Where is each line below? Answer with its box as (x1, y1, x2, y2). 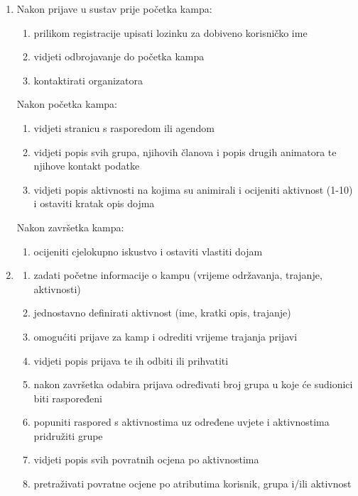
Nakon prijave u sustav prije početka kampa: (16, 1, 212, 16)
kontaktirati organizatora (33, 72, 143, 87)
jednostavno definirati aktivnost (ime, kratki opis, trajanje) (33, 305, 291, 320)
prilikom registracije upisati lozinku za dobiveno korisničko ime (33, 25, 308, 40)
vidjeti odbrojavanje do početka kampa (33, 49, 205, 64)
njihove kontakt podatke (33, 158, 140, 173)
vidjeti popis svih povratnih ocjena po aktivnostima (33, 452, 259, 467)
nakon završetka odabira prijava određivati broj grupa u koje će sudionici (33, 377, 353, 392)
